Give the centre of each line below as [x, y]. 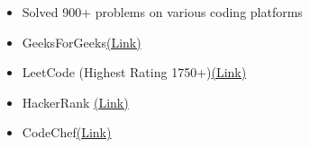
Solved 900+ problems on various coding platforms [162, 12]
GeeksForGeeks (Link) [82, 42]
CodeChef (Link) [67, 132]
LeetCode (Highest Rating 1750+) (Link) [134, 72]
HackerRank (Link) [75, 102]
